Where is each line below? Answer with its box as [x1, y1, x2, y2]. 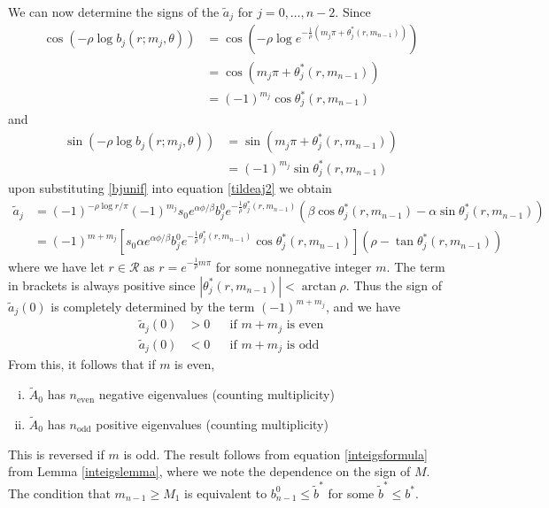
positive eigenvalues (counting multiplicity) [96, 415, 329, 434]
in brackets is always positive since [8, 275, 196, 294]
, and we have [325, 296, 400, 315]
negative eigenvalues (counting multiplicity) [98, 385, 335, 404]
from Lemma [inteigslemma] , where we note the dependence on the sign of [8, 462, 411, 481]
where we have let [8, 257, 104, 275]
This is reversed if [8, 444, 104, 463]
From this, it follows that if [8, 355, 156, 373]
